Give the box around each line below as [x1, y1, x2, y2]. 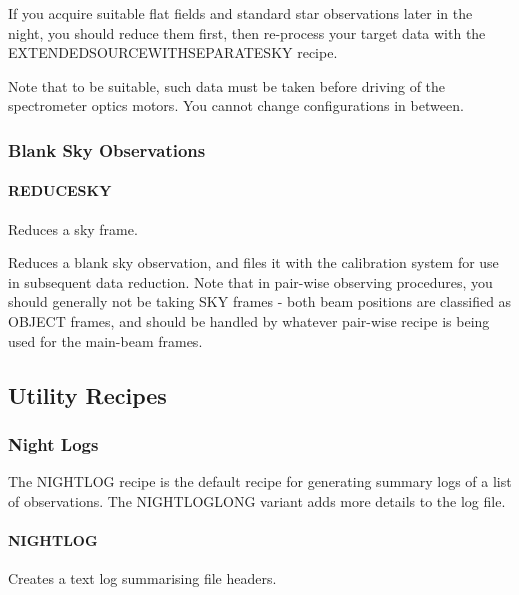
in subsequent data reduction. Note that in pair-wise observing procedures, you [8, 271, 493, 292]
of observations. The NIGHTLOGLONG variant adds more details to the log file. [8, 490, 506, 511]
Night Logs [8, 431, 99, 456]
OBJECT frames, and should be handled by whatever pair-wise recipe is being [8, 310, 490, 331]
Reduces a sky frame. [8, 218, 138, 239]
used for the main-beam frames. [8, 330, 203, 351]
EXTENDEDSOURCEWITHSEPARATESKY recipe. [8, 42, 338, 63]
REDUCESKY [8, 180, 112, 201]
